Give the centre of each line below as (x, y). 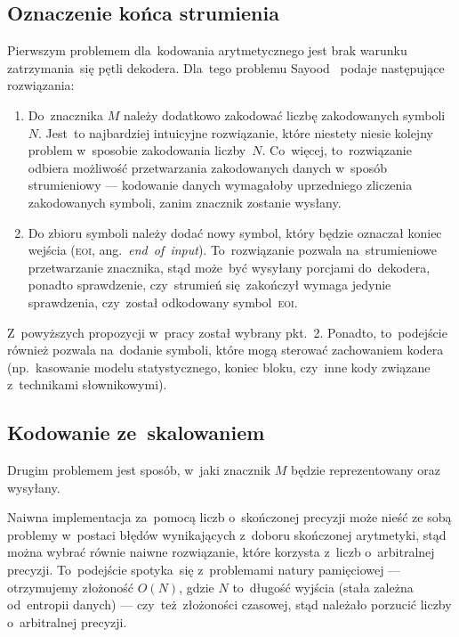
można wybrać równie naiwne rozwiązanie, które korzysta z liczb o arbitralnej (221, 552)
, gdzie (197, 587)
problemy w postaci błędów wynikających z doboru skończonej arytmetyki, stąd (227, 534)
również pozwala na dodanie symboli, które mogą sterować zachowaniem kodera (225, 350)
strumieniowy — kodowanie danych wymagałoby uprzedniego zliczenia (220, 185)
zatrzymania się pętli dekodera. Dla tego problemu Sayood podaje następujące (226, 67)
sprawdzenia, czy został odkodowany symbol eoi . (163, 302)
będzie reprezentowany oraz (366, 470)
